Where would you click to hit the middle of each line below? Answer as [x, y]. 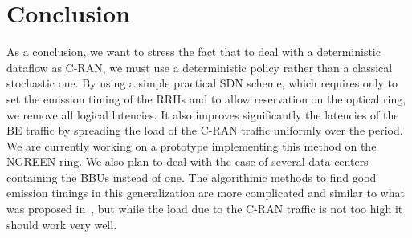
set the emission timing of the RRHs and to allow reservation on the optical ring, [206, 98]
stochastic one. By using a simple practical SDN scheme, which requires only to [202, 83]
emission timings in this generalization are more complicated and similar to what [206, 193]
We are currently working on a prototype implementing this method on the [192, 145]
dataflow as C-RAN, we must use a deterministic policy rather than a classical [200, 67]
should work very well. [62, 224]
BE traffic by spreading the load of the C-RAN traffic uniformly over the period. [205, 130]
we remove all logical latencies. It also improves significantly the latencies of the [203, 114]
